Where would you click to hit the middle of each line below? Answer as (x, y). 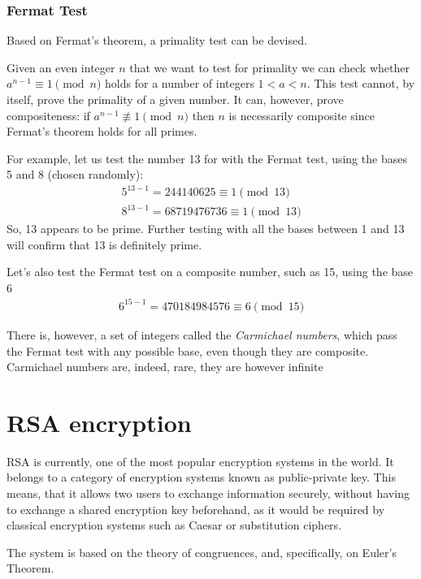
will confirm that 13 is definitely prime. (104, 244)
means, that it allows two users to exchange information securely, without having (208, 493)
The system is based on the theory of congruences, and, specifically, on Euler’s (202, 552)
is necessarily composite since (302, 115)
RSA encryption (99, 422)
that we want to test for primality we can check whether (269, 67)
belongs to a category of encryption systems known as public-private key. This (201, 477)
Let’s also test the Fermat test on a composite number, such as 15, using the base (210, 272)
